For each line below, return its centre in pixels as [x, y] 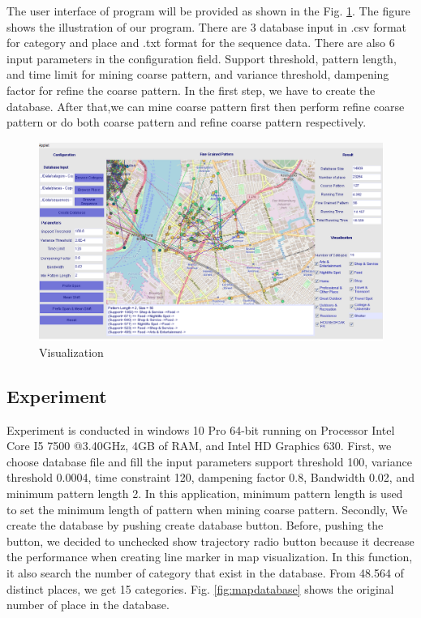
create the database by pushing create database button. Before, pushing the [195, 525]
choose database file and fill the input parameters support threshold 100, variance [209, 461]
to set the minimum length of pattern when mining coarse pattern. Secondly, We [207, 509]
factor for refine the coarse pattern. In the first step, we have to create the [191, 90]
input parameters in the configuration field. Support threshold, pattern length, [202, 58]
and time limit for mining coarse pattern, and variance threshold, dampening [198, 74]
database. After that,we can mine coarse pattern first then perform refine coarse [206, 106]
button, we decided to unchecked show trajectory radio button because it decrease [210, 541]
